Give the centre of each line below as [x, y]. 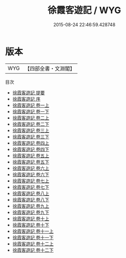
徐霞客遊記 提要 [29, 92]
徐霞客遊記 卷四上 [31, 143]
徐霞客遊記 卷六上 [31, 168]
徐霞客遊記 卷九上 [31, 206]
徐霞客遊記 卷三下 [31, 137]
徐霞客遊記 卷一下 [31, 111]
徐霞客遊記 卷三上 [31, 130]
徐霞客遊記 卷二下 [31, 124]
